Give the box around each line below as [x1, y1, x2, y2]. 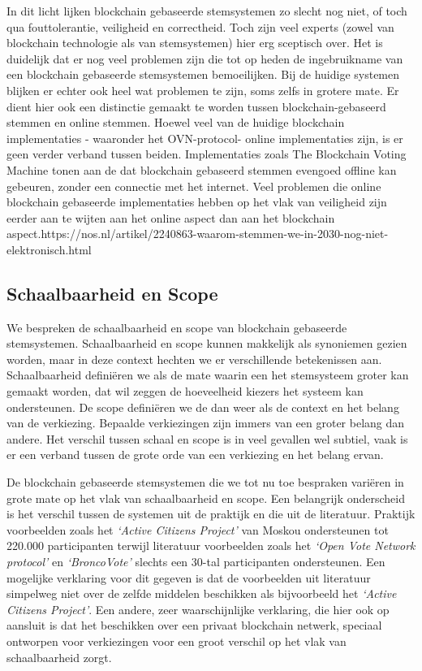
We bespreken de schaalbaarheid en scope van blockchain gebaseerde [6, 318, 347, 335]
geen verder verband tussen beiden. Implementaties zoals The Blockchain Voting [6, 145, 407, 162]
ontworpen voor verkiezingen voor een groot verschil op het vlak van [6, 632, 347, 649]
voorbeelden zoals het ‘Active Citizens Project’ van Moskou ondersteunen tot [6, 521, 389, 538]
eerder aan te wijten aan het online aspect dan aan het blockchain [6, 209, 335, 226]
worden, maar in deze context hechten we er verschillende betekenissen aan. [6, 350, 382, 367]
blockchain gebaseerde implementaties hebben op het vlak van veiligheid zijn [6, 193, 387, 210]
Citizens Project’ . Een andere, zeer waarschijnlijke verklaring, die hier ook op [6, 600, 390, 617]
